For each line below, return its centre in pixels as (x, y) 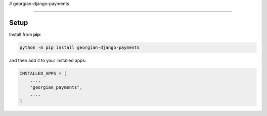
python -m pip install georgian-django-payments (80, 47)
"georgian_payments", (56, 87)
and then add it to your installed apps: (48, 60)
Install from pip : (25, 34)
